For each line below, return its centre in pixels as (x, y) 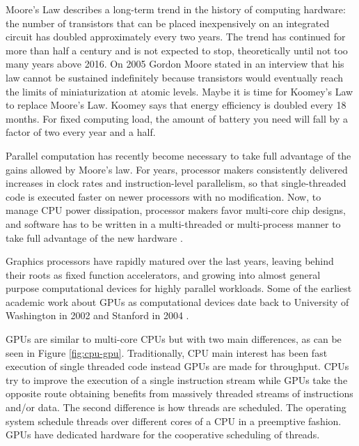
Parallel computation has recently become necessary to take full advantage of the (178, 155)
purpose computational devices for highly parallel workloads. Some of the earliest (179, 288)
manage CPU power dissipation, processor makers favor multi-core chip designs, (176, 210)
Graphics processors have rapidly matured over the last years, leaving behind (170, 261)
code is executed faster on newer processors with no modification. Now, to (163, 196)
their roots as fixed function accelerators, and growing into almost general (163, 274)
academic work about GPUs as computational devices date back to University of (177, 301)
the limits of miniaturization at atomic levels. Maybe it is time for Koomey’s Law (179, 91)
